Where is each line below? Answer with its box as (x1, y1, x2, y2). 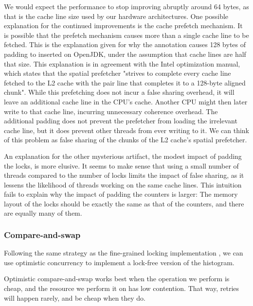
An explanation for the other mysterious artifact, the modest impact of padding (4, 151, 242, 161)
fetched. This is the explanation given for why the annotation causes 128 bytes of (4, 39, 246, 50)
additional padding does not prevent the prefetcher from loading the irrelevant (4, 116, 237, 126)
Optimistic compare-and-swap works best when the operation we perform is (4, 273, 230, 284)
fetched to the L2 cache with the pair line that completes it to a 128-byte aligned (4, 77, 246, 87)
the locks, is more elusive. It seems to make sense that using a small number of (4, 160, 239, 170)
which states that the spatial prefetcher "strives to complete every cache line (4, 68, 231, 78)
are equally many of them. (4, 208, 82, 218)
